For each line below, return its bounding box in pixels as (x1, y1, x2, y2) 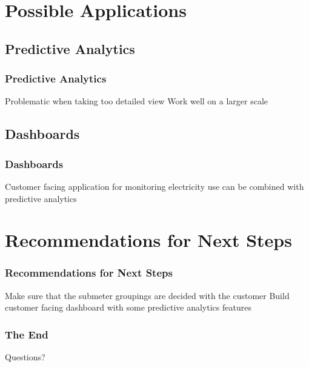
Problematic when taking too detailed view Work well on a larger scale (5, 95, 268, 107)
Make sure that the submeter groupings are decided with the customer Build (5, 289, 290, 301)
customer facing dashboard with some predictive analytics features (5, 301, 251, 314)
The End (5, 326, 48, 342)
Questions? (5, 351, 45, 363)
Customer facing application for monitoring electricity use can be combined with (5, 180, 304, 192)
